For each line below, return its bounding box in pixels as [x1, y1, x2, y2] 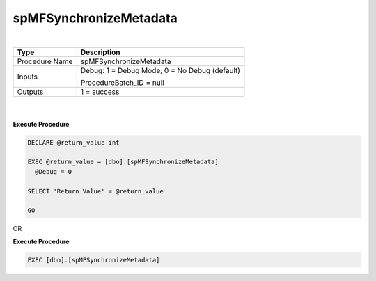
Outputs [17, 87, 44, 97]
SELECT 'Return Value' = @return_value [27, 187, 164, 195]
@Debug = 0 [35, 168, 72, 175]
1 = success [80, 87, 120, 97]
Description [80, 47, 120, 57]
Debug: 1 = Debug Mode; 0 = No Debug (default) [80, 65, 240, 75]
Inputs [17, 72, 38, 81]
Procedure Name [17, 56, 73, 66]
